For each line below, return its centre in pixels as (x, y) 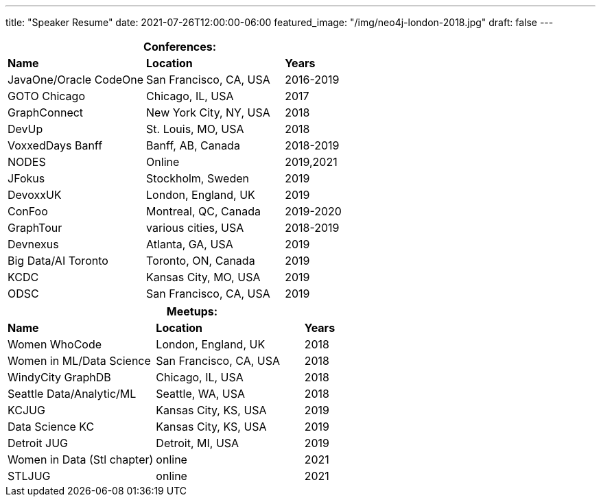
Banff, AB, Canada (193, 145)
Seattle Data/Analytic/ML (72, 394)
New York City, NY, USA (208, 112)
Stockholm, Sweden (198, 178)
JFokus (26, 178)
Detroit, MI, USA (198, 443)
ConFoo (28, 211)
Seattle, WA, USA (201, 394)
